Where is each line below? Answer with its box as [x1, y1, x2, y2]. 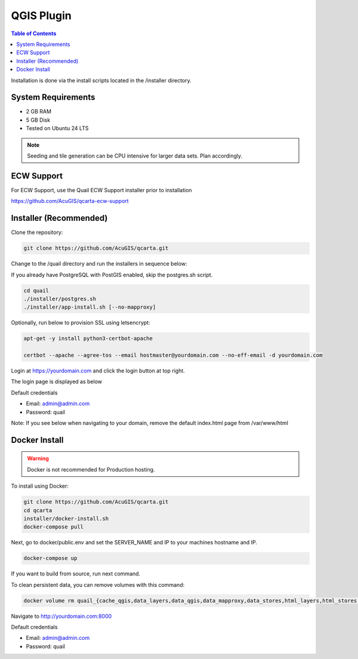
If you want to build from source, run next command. [11, 570, 141, 577]
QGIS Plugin [11, 9, 72, 22]
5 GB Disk [26, 116, 51, 124]
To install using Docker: [11, 482, 69, 489]
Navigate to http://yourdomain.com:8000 [11, 612, 112, 620]
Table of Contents [11, 30, 57, 37]
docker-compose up [23, 555, 78, 562]
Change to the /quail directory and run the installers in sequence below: [11, 260, 187, 267]
